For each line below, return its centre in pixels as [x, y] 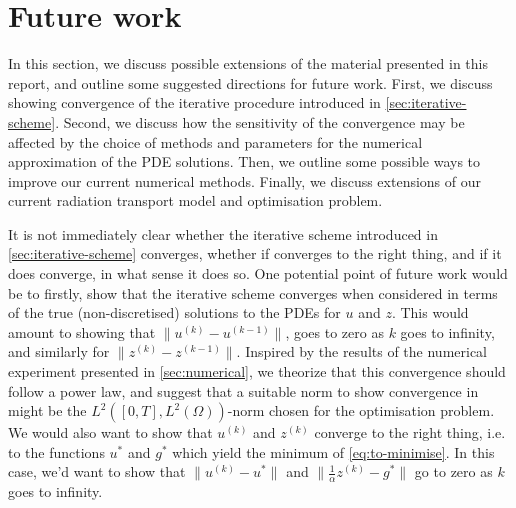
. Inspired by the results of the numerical [362, 351]
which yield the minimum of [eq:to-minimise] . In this [333, 451]
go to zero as [453, 471]
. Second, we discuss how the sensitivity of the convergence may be [260, 121]
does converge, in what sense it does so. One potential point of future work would [258, 273]
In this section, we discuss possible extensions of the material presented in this [248, 63]
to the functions [56, 451]
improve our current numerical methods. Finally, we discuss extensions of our [245, 180]
